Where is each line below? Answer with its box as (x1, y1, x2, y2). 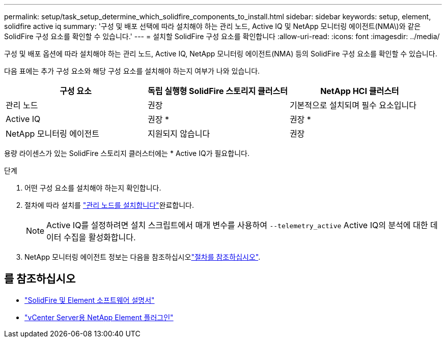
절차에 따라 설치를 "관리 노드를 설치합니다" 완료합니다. (24, 201, 194, 209)
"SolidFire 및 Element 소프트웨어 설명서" (24, 295, 155, 304)
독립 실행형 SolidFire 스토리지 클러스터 (147, 86, 288, 96)
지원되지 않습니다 (147, 129, 210, 139)
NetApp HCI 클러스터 (320, 86, 399, 96)
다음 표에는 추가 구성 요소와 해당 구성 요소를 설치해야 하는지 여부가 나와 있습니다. (4, 67, 260, 75)
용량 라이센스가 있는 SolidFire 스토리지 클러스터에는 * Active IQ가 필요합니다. (4, 149, 249, 158)
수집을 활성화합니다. (64, 232, 136, 242)
